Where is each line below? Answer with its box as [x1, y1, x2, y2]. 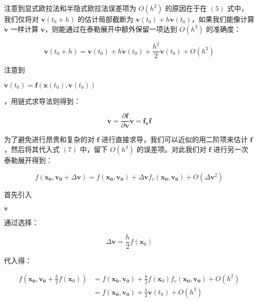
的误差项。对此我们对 [137, 144, 207, 154]
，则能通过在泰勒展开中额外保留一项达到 [45, 23, 177, 34]
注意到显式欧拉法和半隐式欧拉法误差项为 [4, 3, 136, 13]
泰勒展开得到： [4, 155, 53, 165]
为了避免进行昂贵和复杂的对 [4, 134, 94, 145]
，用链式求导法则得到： [4, 95, 81, 106]
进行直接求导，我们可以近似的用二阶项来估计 [101, 134, 248, 145]
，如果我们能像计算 [191, 14, 255, 24]
